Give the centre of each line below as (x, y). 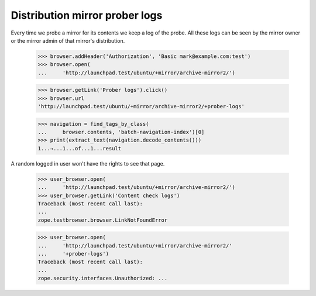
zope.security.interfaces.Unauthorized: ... (103, 278)
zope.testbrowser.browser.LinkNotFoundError (103, 220)
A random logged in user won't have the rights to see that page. (88, 163)
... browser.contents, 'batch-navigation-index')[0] (121, 132)
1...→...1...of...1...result (80, 148)
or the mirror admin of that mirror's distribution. (68, 40)
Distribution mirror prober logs (87, 15)
